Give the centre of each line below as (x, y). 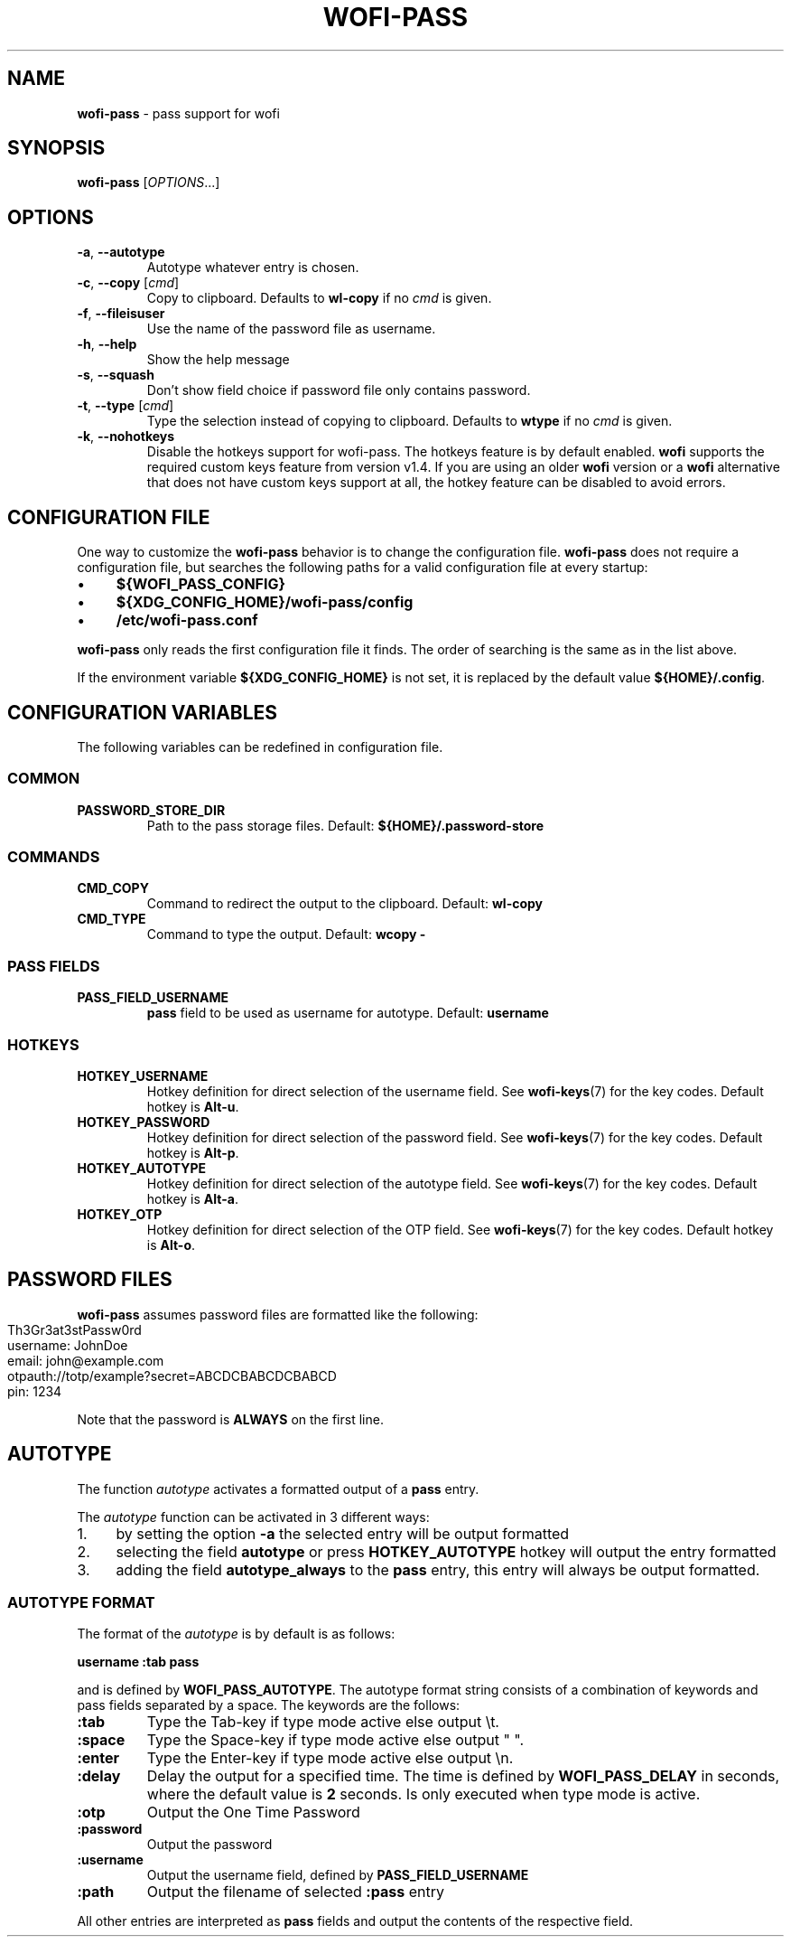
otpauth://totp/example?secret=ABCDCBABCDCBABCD (172, 1376)
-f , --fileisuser (121, 314)
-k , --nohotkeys (126, 437)
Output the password (209, 1845)
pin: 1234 (35, 1391)
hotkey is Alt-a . (192, 1198)
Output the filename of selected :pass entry (295, 1892)
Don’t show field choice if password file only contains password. (339, 390)
